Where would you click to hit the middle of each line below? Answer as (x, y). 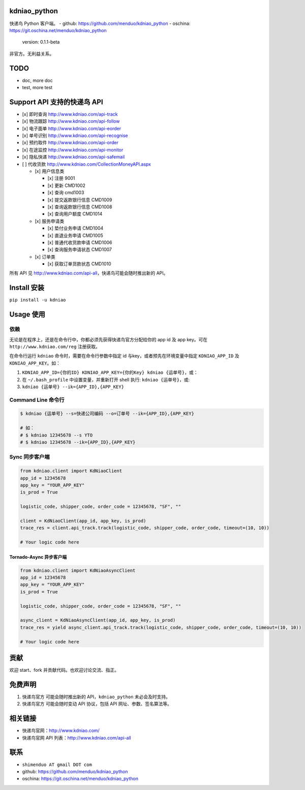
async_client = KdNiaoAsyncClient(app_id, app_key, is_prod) (98, 620)
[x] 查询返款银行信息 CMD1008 (80, 207)
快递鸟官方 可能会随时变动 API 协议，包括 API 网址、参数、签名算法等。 (97, 704)
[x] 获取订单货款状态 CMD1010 (79, 264)
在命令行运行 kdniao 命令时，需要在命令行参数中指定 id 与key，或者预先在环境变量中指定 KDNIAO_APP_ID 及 (124, 356)
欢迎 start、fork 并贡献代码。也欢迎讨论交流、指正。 (64, 670)
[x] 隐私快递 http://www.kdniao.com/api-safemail (73, 157)
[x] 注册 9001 (61, 178)
